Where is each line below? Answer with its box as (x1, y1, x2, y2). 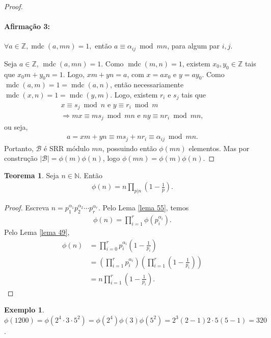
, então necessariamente (110, 79, 184, 90)
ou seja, (4, 122, 28, 132)
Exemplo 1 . (4, 304, 44, 315)
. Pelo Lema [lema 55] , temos (98, 202, 189, 213)
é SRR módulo (44, 142, 90, 153)
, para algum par (167, 40, 220, 51)
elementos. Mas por (188, 142, 250, 153)
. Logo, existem (110, 89, 158, 100)
